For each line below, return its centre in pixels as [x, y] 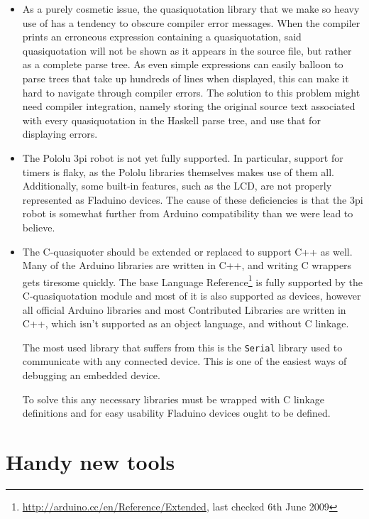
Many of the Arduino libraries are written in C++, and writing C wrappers [187, 265]
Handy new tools [90, 461]
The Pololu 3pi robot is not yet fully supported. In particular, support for [183, 157]
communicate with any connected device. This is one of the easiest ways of [184, 361]
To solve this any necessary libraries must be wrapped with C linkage [174, 399]
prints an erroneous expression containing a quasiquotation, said [162, 37]
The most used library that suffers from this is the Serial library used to [182, 347]
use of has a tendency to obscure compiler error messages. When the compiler [191, 22]
